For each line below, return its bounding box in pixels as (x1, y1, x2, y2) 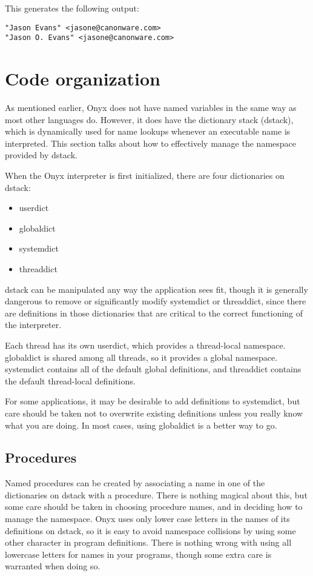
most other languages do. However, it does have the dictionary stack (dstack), (5, 113, 294, 126)
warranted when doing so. (5, 560, 100, 572)
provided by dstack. (5, 149, 77, 161)
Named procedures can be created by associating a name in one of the (5, 477, 265, 489)
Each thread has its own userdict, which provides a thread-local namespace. (5, 338, 286, 351)
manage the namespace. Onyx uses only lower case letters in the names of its (5, 512, 290, 525)
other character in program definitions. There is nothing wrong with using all (5, 536, 292, 549)
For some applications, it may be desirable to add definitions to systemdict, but (5, 395, 300, 407)
